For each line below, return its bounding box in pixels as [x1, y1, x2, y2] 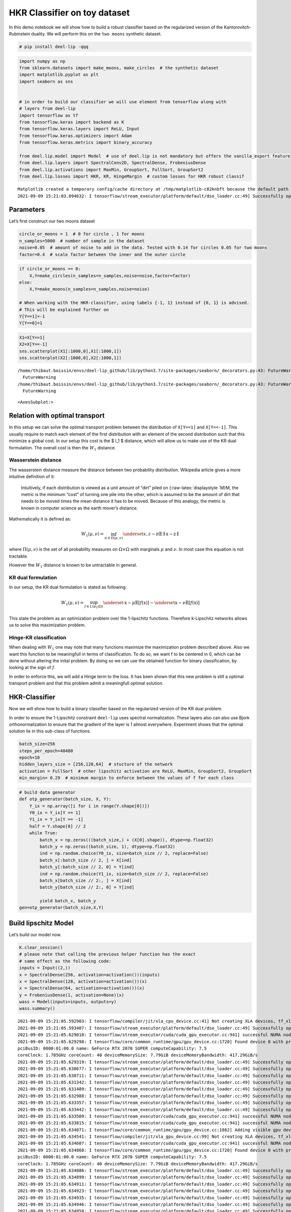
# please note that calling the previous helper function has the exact [19, 952, 196, 957]
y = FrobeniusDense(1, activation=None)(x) [19, 992, 125, 998]
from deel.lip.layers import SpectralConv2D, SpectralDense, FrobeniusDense [19, 160, 206, 166]
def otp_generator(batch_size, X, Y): [19, 797, 112, 802]
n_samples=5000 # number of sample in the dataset [19, 238, 145, 243]
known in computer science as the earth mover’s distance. [21, 505, 138, 511]
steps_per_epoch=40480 [19, 748, 73, 753]
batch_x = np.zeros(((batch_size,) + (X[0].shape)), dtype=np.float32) [39, 837, 214, 843]
